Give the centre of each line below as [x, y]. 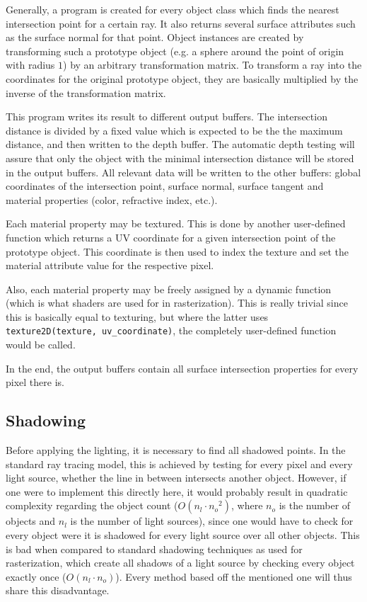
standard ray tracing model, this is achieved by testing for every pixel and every [179, 464]
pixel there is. [35, 382]
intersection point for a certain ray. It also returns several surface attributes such [181, 23]
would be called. [41, 345]
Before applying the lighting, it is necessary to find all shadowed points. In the [176, 450]
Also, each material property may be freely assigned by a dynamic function [169, 289]
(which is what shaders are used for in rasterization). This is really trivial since [177, 303]
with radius [30, 65]
